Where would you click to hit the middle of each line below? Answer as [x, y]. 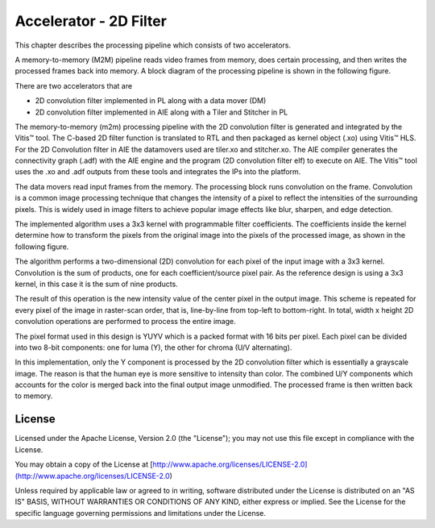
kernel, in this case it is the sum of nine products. [97, 284]
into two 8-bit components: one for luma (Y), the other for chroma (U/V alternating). [153, 347]
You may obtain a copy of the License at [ [84, 464]
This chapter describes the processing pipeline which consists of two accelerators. [153, 45]
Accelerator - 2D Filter [91, 21]
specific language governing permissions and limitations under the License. [140, 513]
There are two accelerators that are [74, 85]
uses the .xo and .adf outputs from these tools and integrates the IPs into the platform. [158, 172]
